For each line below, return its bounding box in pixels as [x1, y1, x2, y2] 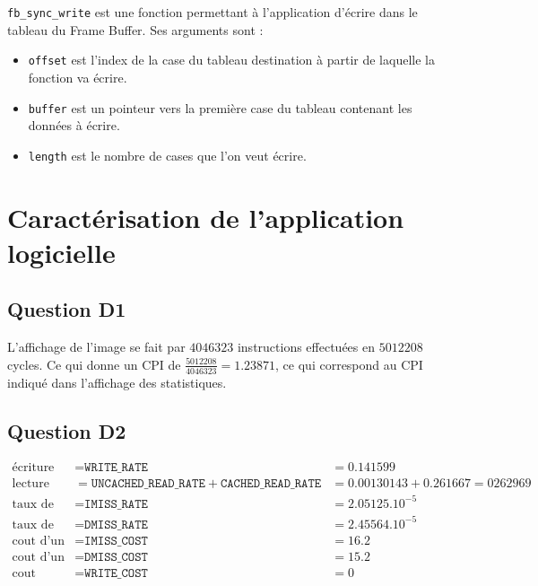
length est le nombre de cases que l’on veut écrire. [28, 145, 307, 164]
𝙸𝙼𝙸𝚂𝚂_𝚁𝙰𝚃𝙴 [84, 497, 148, 511]
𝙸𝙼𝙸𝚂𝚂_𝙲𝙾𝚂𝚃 [84, 534, 148, 547]
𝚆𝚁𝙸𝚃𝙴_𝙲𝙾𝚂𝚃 [84, 566, 148, 580]
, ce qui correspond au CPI [275, 354, 423, 373]
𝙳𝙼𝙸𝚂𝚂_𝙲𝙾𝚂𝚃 [84, 550, 148, 564]
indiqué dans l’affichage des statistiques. [7, 372, 227, 391]
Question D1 [7, 295, 126, 323]
